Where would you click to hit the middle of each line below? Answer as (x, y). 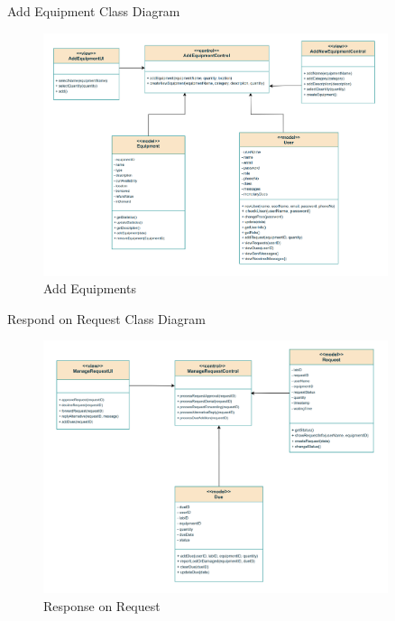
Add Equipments (90, 288)
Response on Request (102, 605)
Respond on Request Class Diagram (106, 318)
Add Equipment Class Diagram (94, 11)
